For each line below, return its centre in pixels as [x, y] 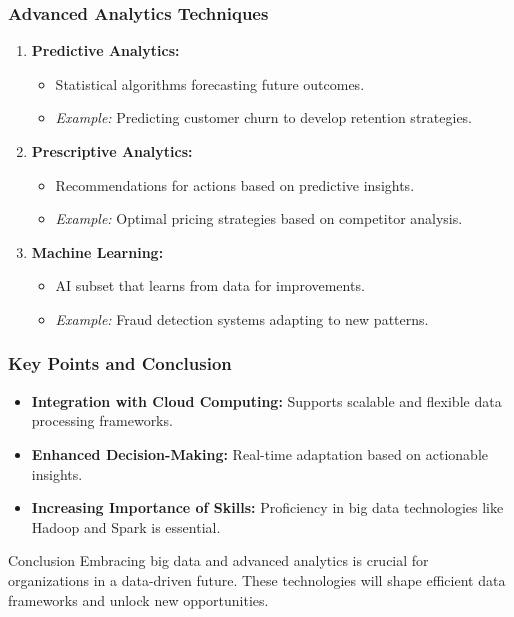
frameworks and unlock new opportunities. [138, 599]
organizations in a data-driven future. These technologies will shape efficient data [257, 579]
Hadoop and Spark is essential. [126, 526]
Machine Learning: [97, 251]
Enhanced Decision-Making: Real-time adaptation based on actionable [260, 453]
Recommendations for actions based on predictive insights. [235, 184]
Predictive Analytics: [105, 50]
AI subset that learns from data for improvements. [210, 285]
